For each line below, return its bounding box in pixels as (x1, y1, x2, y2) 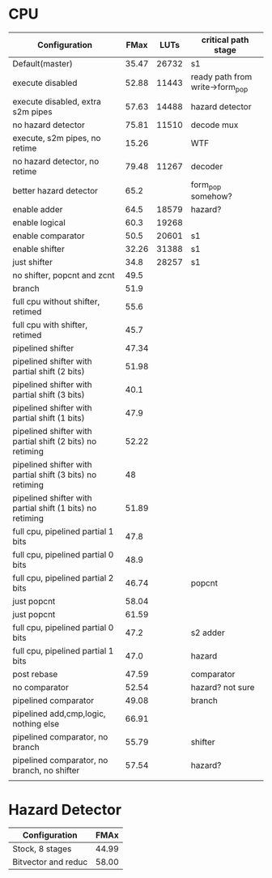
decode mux (190, 119, 239, 130)
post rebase (12, 669, 58, 680)
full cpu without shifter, (12, 296, 100, 308)
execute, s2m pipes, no (12, 133, 101, 144)
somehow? (190, 191, 232, 202)
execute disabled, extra (12, 96, 101, 108)
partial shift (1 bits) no (12, 503, 97, 514)
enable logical (12, 217, 66, 228)
